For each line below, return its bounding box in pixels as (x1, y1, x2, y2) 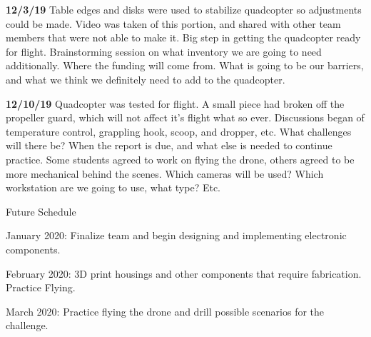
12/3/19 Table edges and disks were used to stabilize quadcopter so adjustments (6, 2, 362, 16)
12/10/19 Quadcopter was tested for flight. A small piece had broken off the (6, 96, 345, 111)
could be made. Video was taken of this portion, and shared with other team (6, 16, 341, 31)
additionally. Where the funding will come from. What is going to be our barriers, (6, 58, 364, 73)
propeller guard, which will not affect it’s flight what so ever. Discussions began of (6, 110, 365, 125)
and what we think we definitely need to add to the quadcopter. (6, 71, 285, 86)
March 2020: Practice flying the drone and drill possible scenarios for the (6, 303, 325, 318)
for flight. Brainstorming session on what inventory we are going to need (6, 44, 322, 59)
